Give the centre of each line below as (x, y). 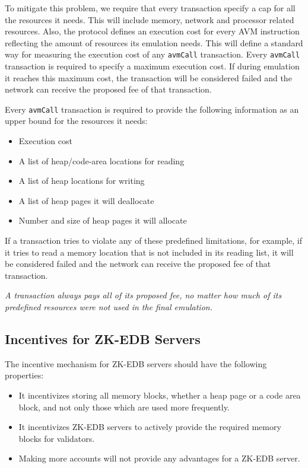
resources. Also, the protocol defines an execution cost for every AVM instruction (152, 31)
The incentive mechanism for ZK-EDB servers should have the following (136, 363)
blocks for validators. (57, 438)
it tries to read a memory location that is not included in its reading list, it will (149, 252)
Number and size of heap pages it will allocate (103, 220)
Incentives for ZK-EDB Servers (103, 338)
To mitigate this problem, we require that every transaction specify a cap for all (150, 8)
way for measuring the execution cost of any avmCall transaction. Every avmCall (153, 54)
